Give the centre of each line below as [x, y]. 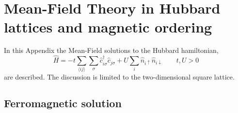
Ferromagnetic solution [63, 103]
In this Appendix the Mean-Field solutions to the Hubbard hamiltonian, [111, 50]
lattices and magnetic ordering [108, 27]
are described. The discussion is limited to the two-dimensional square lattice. [119, 77]
